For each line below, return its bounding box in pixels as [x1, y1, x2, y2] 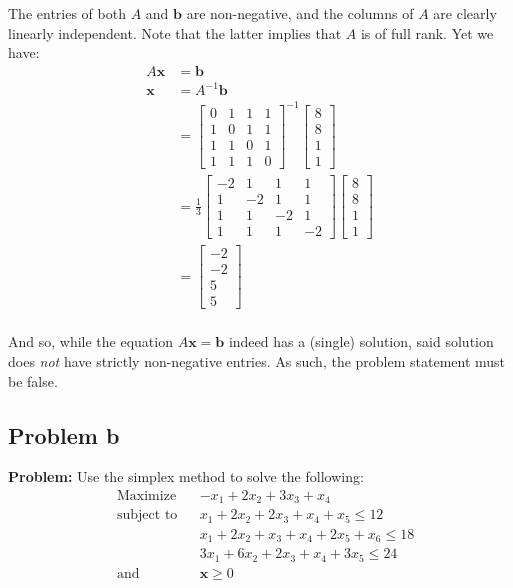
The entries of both [8, 3, 126, 23]
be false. [8, 370, 58, 391]
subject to [116, 508, 178, 523]
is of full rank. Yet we [360, 22, 494, 43]
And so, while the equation [8, 331, 173, 352]
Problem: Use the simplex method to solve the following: [8, 466, 364, 487]
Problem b [8, 419, 120, 450]
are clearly [433, 3, 497, 23]
